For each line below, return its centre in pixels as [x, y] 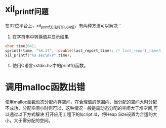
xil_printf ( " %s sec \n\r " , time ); [38, 55]
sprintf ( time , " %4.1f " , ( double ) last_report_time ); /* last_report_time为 [83, 51]
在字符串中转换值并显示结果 [41, 37]
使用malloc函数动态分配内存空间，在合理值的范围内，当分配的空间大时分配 [81, 102]
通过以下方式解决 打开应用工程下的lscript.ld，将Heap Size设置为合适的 [81, 114]
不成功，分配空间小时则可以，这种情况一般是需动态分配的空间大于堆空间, [80, 108]
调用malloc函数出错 [45, 87]
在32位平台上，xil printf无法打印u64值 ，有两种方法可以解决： [64, 26]
